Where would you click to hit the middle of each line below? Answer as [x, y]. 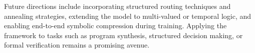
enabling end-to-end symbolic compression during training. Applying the [115, 26]
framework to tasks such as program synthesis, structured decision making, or [123, 35]
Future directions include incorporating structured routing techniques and [117, 6]
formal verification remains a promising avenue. [77, 45]
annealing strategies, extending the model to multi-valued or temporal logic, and [128, 16]
